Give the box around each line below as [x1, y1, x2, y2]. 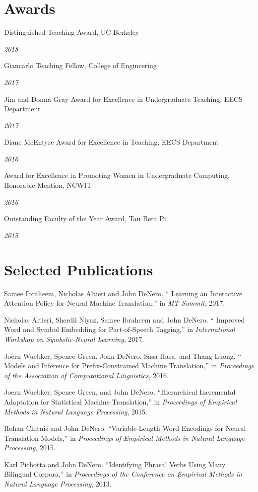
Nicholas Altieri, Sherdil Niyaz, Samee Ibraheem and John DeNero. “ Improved [4, 314, 245, 325]
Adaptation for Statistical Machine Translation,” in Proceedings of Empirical [4, 396, 237, 407]
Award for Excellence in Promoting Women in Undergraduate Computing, [4, 170, 230, 180]
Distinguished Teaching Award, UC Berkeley [4, 27, 139, 37]
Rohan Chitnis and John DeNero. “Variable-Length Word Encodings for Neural [4, 423, 246, 433]
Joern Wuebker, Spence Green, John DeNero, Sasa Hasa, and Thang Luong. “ [4, 350, 241, 361]
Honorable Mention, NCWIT [4, 180, 92, 190]
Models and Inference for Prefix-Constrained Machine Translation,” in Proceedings [4, 360, 254, 371]
